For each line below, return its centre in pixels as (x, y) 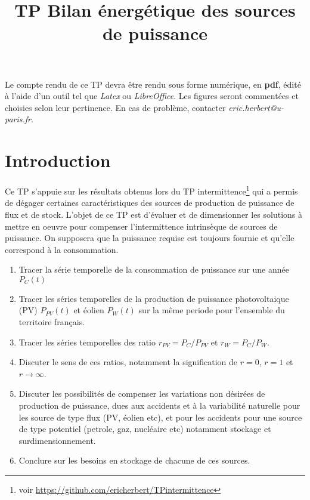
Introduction (58, 160)
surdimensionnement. (57, 440)
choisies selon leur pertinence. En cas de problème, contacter (115, 107)
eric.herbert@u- (256, 107)
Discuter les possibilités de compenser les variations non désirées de (142, 393)
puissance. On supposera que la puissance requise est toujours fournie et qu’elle (150, 238)
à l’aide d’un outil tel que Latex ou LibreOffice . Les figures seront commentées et (152, 96)
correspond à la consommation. (62, 249)
